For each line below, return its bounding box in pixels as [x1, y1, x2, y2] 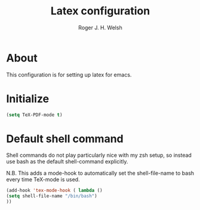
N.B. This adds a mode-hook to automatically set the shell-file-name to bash [6, 169, 195, 177]
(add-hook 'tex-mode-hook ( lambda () [6, 187, 103, 194]
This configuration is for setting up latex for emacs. [6, 71, 132, 78]
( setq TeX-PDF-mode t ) [6, 112, 63, 118]
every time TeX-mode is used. [6, 176, 80, 183]
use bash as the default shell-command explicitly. [6, 158, 128, 165]
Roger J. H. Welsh [78, 24, 122, 31]
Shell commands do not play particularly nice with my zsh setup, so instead [6, 151, 192, 159]
